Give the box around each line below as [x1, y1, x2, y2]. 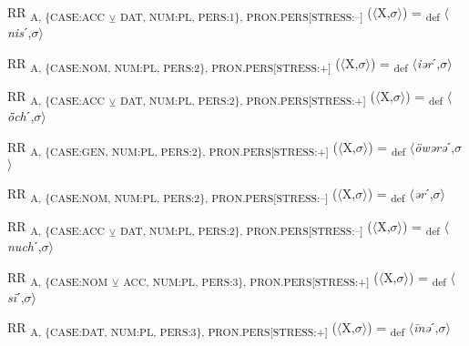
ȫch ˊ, [7, 106, 35, 125]
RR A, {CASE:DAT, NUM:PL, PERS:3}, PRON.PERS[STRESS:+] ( [7, 318, 337, 340]
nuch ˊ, [7, 236, 42, 255]
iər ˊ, [416, 53, 441, 72]
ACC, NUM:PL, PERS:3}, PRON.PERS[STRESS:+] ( [123, 267, 379, 289]
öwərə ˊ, [414, 137, 455, 156]
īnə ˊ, [413, 318, 439, 337]
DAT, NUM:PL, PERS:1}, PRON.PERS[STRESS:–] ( [119, 3, 372, 24]
